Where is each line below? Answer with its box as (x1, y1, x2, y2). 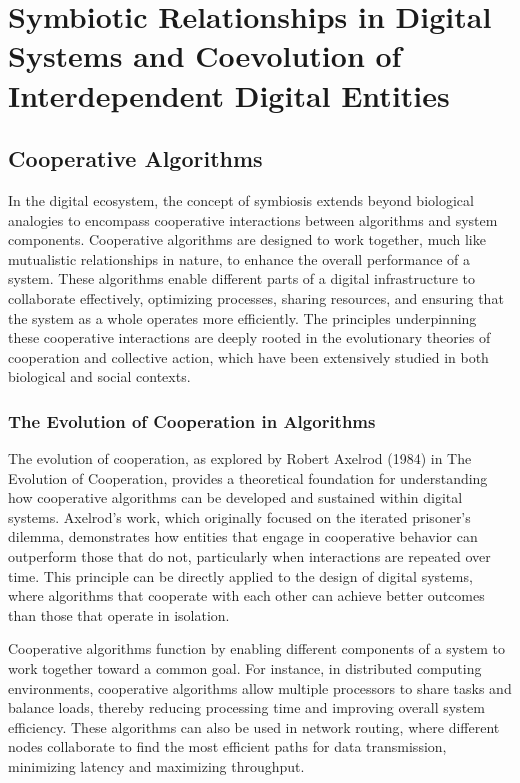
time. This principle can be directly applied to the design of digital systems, (8, 565, 473, 586)
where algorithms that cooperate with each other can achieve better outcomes (8, 585, 485, 606)
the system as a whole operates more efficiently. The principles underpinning (8, 307, 477, 328)
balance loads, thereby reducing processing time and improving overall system (8, 697, 485, 718)
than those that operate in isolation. (8, 604, 230, 625)
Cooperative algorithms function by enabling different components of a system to (8, 638, 506, 659)
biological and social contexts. (8, 366, 191, 387)
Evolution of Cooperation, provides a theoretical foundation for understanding (8, 467, 488, 488)
